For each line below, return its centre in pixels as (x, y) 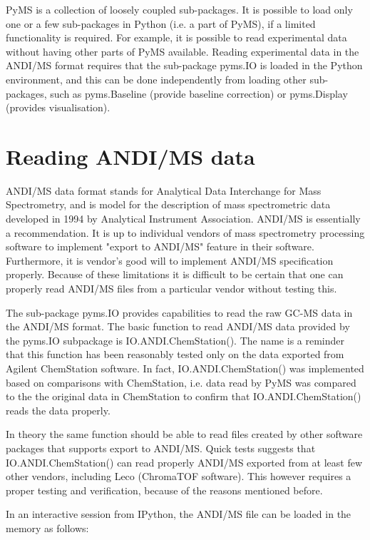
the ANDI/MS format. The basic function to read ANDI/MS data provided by (178, 326)
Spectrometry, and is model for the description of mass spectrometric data (168, 204)
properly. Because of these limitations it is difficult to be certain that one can (175, 274)
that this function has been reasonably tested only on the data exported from (175, 354)
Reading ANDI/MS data (130, 156)
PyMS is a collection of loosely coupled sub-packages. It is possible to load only (179, 9)
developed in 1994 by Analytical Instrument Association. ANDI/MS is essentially (183, 219)
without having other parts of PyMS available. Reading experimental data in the (183, 51)
